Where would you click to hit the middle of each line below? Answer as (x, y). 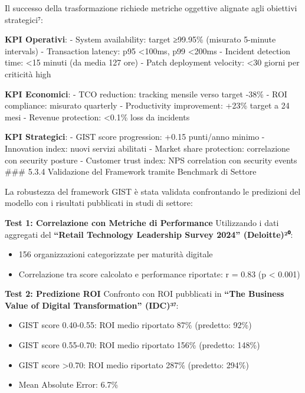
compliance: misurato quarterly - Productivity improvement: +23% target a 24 (147, 105)
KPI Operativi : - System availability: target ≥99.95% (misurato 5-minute (140, 39)
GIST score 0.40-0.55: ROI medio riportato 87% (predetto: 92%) (135, 325)
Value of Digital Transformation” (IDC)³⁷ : (92, 305)
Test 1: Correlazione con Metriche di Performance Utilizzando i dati (142, 222)
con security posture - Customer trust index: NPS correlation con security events (151, 160)
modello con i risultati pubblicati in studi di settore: (99, 203)
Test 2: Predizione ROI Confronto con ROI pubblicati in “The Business (145, 294)
